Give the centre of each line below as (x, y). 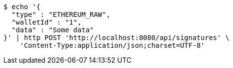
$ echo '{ (22, 7)
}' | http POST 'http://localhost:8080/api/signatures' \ (116, 38)
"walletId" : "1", (47, 22)
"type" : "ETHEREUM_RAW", (61, 14)
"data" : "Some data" (53, 30)
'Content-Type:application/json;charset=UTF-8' (112, 45)
